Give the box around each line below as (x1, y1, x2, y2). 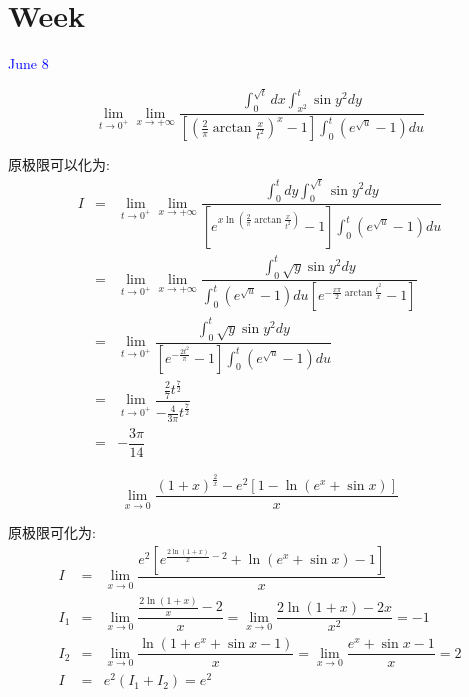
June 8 (8, 53, 49, 74)
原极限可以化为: (8, 154, 110, 175)
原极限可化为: (8, 522, 96, 543)
